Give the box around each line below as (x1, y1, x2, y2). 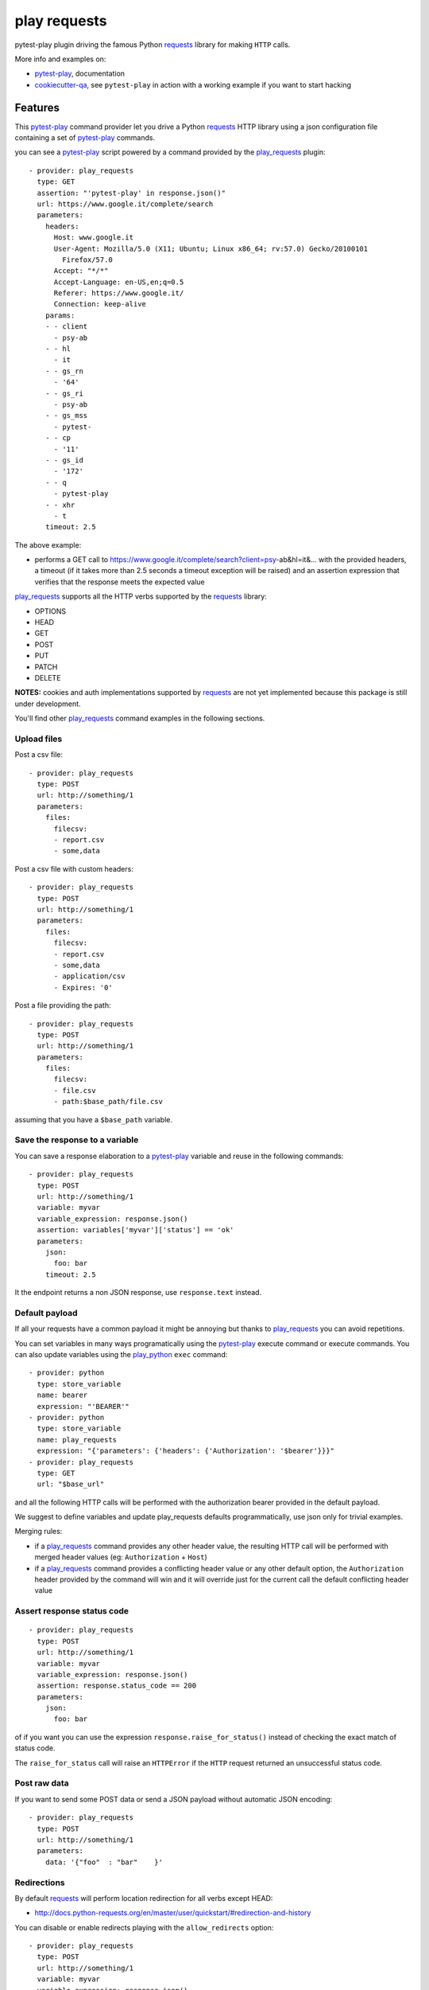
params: (44, 310, 75, 320)
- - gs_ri (44, 388, 83, 398)
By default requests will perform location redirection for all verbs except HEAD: (14, 1893, 273, 1902)
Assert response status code (14, 1606, 129, 1617)
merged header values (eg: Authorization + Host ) (34, 1552, 208, 1562)
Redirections (14, 1877, 65, 1888)
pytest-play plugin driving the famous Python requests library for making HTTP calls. (14, 40, 291, 49)
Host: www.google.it (53, 233, 134, 242)
